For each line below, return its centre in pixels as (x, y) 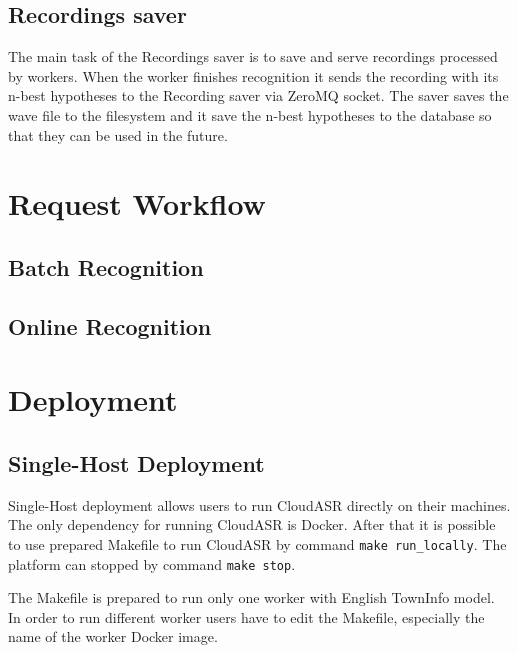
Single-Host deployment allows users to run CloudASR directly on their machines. (259, 504)
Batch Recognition (106, 266)
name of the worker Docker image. (113, 636)
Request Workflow (137, 203)
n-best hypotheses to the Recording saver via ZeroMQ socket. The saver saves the (258, 95)
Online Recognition (110, 325)
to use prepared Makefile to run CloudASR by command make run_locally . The (257, 543)
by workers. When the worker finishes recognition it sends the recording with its (253, 75)
